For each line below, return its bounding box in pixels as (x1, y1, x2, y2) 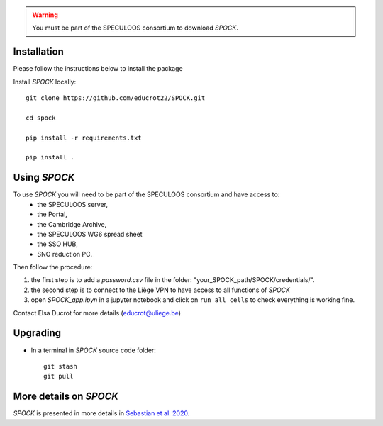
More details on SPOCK (13, 391, 118, 403)
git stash (43, 362, 77, 370)
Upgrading (13, 327, 62, 340)
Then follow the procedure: (13, 263, 93, 271)
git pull (43, 372, 74, 381)
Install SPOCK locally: (13, 77, 77, 86)
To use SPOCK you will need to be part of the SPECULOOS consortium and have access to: (13, 190, 280, 198)
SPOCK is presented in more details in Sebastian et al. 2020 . (13, 409, 190, 417)
